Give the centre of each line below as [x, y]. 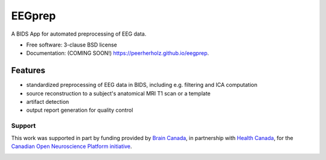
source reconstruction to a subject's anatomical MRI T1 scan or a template [118, 93]
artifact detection [48, 102]
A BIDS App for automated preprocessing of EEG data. [79, 34]
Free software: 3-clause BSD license [72, 45]
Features [28, 70]
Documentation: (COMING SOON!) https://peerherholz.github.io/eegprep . [118, 53]
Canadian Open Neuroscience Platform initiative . [72, 146]
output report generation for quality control [80, 110]
